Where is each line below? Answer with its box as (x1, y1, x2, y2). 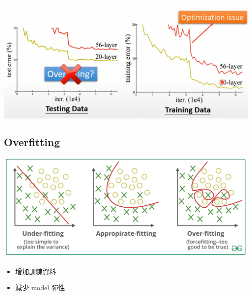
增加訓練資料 (15, 266, 56, 276)
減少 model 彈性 (15, 282, 65, 293)
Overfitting (4, 134, 60, 149)
